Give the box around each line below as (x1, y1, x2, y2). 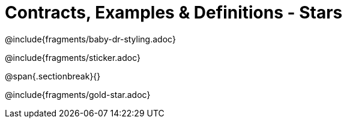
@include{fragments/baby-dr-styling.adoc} (5, 33, 176, 44)
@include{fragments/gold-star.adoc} (5, 89, 151, 100)
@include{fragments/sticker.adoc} (5, 52, 140, 63)
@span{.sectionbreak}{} (5, 70, 101, 81)
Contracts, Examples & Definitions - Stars (5, 2, 343, 23)
